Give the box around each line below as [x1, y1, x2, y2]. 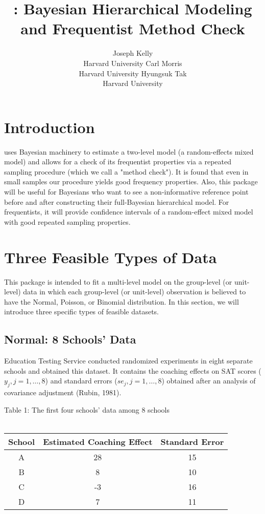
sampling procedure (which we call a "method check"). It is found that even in [4, 166, 249, 177]
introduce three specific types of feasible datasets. [4, 306, 159, 317]
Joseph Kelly [112, 48, 153, 58]
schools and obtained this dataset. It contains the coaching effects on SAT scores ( [4, 365, 261, 376]
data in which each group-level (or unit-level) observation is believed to [23, 286, 246, 297]
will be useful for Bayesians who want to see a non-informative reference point [4, 186, 249, 197]
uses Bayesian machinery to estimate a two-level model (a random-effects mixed [4, 146, 254, 157]
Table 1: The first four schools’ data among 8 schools [4, 404, 170, 415]
